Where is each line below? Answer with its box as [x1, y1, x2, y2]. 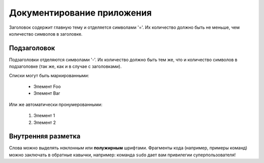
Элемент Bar [33, 90, 61, 96]
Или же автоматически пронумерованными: [9, 102, 103, 107]
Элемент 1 [33, 113, 55, 119]
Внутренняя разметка [9, 132, 81, 141]
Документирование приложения [9, 7, 152, 18]
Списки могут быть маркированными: [9, 72, 89, 78]
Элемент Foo [33, 83, 61, 90]
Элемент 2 [33, 120, 56, 125]
